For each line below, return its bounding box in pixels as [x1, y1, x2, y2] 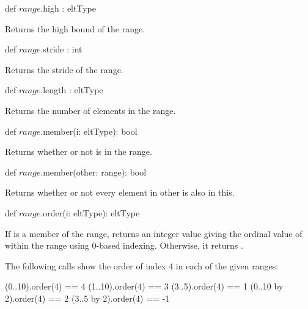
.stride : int [40, 43, 82, 55]
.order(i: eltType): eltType [40, 206, 140, 219]
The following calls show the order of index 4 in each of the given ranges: [5, 259, 279, 272]
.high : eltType [40, 2, 96, 14]
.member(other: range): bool [40, 165, 147, 178]
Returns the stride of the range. [5, 63, 123, 76]
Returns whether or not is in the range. [5, 145, 152, 158]
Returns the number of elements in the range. [5, 104, 176, 116]
